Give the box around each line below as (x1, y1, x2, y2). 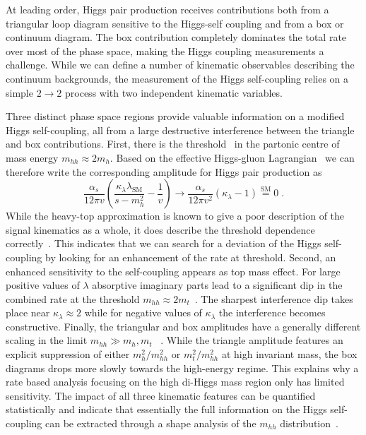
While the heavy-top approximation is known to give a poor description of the (6, 208, 345, 223)
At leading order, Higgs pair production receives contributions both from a (6, 2, 329, 16)
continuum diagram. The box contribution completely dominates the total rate (6, 30, 347, 44)
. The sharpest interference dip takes (194, 291, 353, 306)
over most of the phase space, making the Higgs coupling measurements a (6, 43, 324, 58)
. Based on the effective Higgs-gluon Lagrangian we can (110, 150, 355, 165)
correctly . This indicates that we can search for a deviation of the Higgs (6, 236, 321, 251)
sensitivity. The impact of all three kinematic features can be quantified (6, 388, 316, 403)
